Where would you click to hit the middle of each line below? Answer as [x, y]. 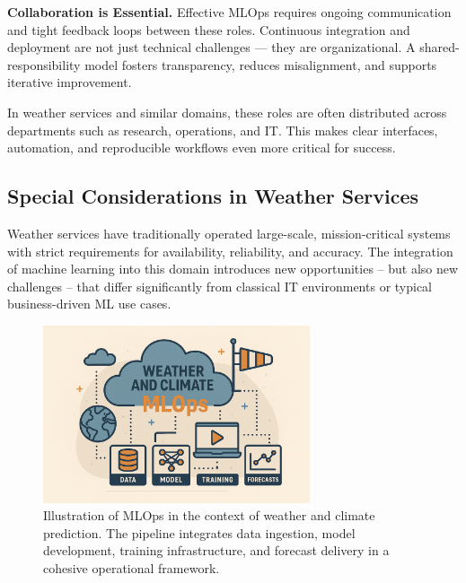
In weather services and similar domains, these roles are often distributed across [227, 112]
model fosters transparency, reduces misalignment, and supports [261, 64]
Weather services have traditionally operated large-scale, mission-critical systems [229, 233]
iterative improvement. [70, 82]
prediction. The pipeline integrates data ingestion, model [199, 532]
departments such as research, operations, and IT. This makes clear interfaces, [223, 130]
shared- [440, 47]
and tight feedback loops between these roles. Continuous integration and [209, 29]
